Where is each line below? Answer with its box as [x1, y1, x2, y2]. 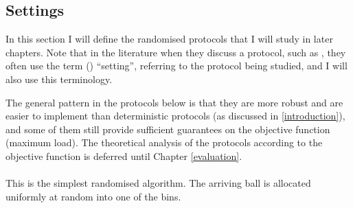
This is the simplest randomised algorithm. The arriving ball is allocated [5, 176, 311, 190]
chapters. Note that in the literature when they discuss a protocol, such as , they [5, 45, 346, 59]
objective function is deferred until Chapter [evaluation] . [5, 148, 242, 163]
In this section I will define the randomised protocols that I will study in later [5, 32, 333, 46]
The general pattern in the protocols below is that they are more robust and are [5, 95, 343, 109]
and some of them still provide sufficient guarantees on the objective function [5, 122, 330, 136]
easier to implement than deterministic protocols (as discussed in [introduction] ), [5, 108, 345, 123]
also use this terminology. [5, 71, 113, 86]
